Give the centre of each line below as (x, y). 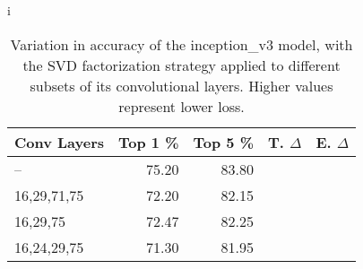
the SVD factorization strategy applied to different (181, 65)
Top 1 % (149, 142)
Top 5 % (224, 142)
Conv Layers (60, 142)
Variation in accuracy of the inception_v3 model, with (181, 44)
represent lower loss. (181, 106)
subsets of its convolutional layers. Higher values (181, 85)
